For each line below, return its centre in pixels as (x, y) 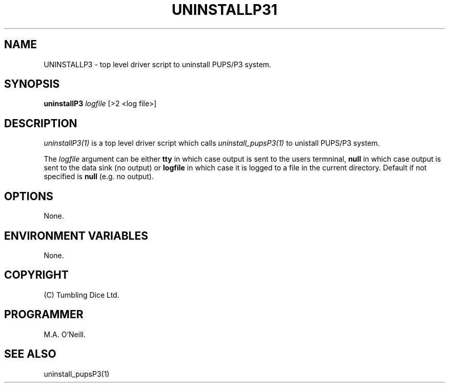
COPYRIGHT (36, 275)
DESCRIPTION (41, 123)
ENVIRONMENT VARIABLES (76, 236)
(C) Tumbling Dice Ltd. (81, 295)
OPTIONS (29, 196)
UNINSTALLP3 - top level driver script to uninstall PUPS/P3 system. (158, 64)
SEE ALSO (30, 354)
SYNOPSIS (32, 84)
